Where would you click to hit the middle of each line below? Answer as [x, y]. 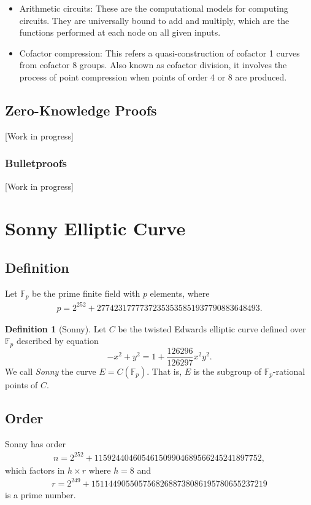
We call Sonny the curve [51, 371]
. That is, [164, 371]
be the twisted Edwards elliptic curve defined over [212, 328]
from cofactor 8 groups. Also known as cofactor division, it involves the [153, 65]
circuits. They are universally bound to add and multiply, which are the [154, 20]
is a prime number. [40, 494]
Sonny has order [35, 443]
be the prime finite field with [86, 293]
